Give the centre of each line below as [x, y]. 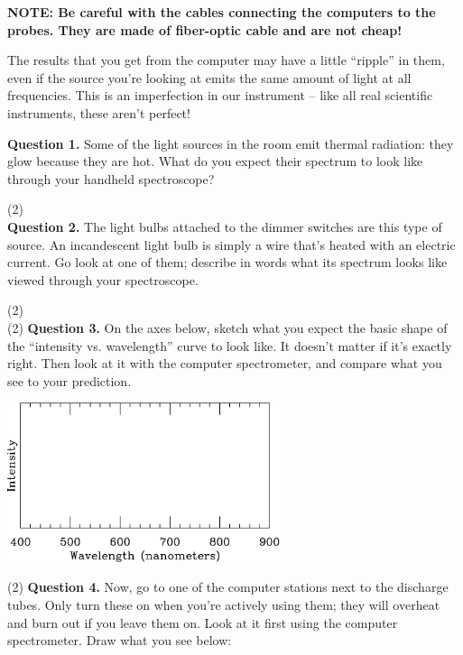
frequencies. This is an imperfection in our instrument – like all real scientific [220, 95]
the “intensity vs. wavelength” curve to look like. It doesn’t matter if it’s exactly [230, 345]
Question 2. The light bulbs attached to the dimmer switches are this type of [225, 226]
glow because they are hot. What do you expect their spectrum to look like [215, 161]
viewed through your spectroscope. [103, 279]
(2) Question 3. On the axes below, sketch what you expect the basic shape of [227, 327]
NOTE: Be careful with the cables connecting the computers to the [222, 12]
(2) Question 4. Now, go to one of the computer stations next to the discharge [228, 587]
